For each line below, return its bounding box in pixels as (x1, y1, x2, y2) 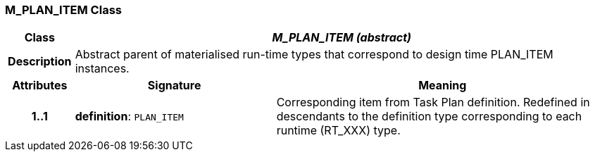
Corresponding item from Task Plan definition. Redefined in (276, 95, 590, 110)
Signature (147, 78, 201, 93)
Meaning (418, 78, 467, 93)
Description (8, 54, 72, 69)
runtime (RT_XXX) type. (276, 123, 401, 138)
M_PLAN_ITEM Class (5, 3, 122, 17)
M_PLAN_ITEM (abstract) (272, 30, 412, 45)
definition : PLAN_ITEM (75, 109, 184, 124)
